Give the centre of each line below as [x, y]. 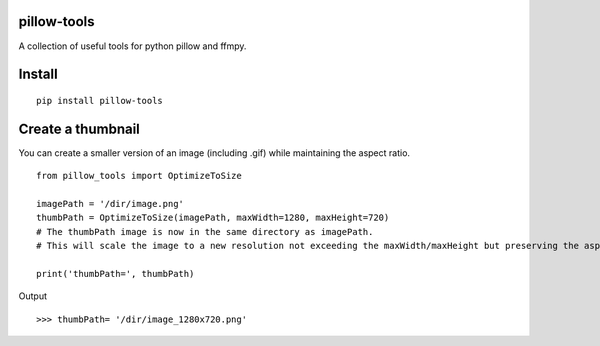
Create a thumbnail [79, 128]
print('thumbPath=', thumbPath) [115, 273]
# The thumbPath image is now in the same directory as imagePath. [205, 231]
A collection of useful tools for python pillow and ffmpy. [132, 46]
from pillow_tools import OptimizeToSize [139, 176]
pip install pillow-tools [100, 100]
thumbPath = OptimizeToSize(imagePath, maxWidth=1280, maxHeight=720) [213, 218]
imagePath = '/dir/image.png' [110, 203]
